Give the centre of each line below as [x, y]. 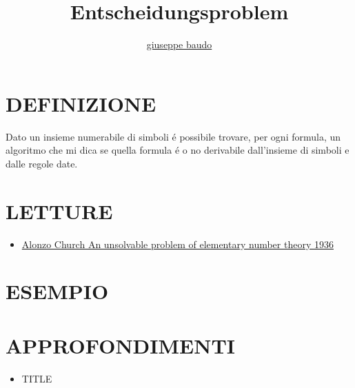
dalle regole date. [42, 163]
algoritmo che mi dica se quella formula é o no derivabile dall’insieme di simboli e [177, 150]
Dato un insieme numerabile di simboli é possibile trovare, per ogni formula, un [173, 136]
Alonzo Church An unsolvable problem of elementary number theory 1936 [177, 244]
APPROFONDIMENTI [121, 345]
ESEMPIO [57, 291]
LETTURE [59, 211]
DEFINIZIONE [81, 103]
